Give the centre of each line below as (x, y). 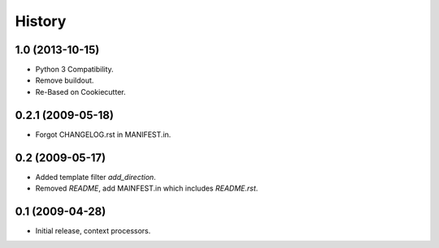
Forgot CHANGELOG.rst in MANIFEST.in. (103, 135)
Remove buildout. (65, 80)
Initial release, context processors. (93, 230)
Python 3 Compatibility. (74, 70)
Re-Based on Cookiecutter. (80, 92)
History (41, 21)
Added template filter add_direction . (96, 177)
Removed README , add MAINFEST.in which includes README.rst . (147, 188)
